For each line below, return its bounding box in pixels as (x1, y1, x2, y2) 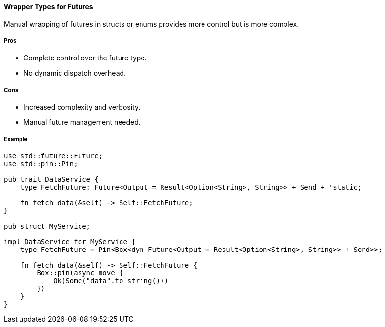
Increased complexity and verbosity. (23, 103, 141, 112)
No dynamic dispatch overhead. (23, 69, 126, 77)
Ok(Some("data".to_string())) (53, 276, 169, 285)
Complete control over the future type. (23, 54, 147, 62)
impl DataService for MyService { (4, 237, 136, 246)
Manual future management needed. (23, 118, 141, 127)
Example (4, 135, 28, 143)
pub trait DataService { (4, 175, 99, 183)
